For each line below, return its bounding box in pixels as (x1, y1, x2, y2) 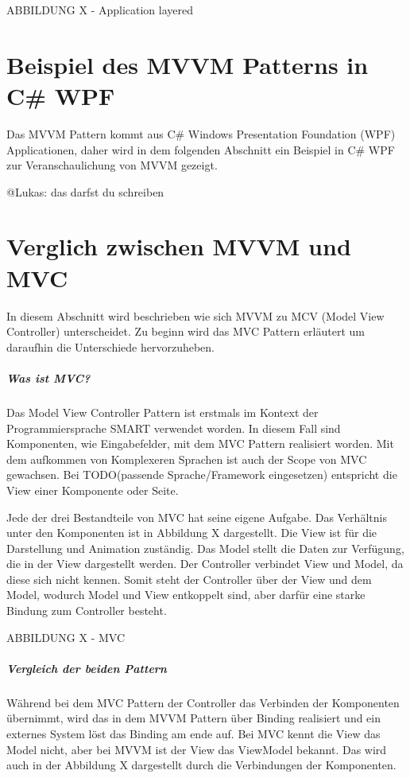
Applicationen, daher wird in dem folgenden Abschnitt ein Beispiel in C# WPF (6, 141, 395, 158)
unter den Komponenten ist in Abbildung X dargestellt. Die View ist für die (6, 524, 377, 541)
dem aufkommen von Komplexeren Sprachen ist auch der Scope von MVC (6, 450, 367, 467)
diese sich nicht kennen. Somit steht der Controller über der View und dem (6, 570, 372, 587)
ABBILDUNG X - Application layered (6, 2, 194, 18)
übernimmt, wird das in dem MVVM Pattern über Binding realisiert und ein (6, 710, 381, 726)
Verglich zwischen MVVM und (6, 230, 351, 263)
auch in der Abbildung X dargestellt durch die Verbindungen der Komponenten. (6, 757, 396, 773)
